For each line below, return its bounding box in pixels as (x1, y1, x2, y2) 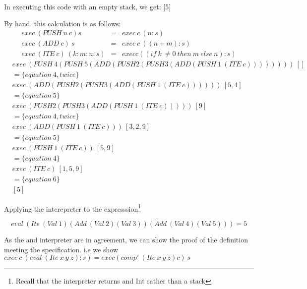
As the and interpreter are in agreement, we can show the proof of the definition (4, 234, 248, 244)
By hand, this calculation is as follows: (4, 18, 121, 28)
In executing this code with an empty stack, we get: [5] (4, 1, 171, 11)
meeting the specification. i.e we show (4, 244, 118, 254)
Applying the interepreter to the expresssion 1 (4, 202, 141, 214)
